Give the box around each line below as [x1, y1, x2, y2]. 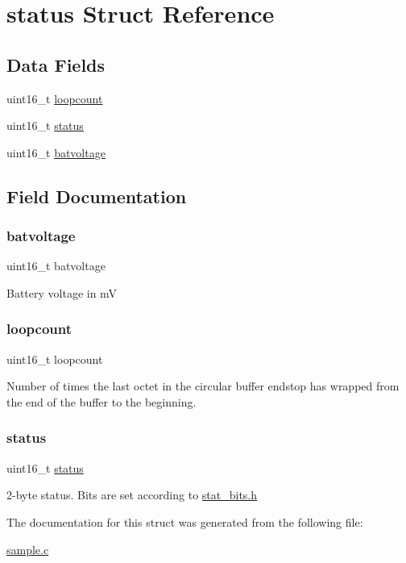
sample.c [6, 540, 49, 557]
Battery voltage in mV [6, 284, 118, 301]
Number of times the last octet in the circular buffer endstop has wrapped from [6, 377, 400, 394]
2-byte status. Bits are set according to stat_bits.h [6, 486, 258, 503]
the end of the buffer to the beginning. [6, 393, 197, 410]
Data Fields [6, 52, 106, 77]
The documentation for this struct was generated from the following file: [6, 513, 363, 530]
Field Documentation [6, 183, 187, 208]
